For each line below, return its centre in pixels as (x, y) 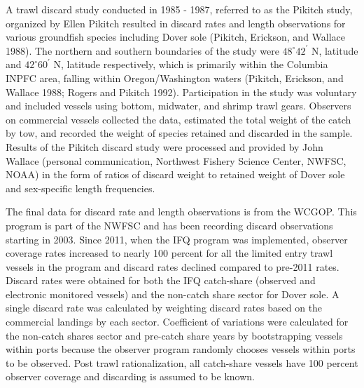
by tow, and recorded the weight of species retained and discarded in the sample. (179, 133)
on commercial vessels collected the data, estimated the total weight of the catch (178, 119)
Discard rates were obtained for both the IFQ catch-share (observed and (161, 280)
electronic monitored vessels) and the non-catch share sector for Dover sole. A (173, 294)
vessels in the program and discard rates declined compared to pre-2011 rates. (173, 266)
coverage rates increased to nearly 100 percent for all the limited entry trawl (169, 253)
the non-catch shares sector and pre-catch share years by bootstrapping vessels (174, 335)
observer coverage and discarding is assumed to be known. (130, 376)
